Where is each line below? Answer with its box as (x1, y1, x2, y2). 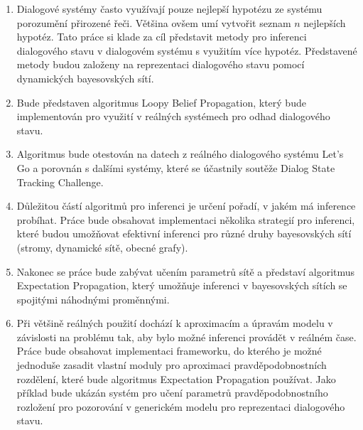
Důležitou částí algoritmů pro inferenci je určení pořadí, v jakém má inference (16, 198, 356, 213)
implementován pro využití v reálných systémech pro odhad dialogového (16, 109, 330, 124)
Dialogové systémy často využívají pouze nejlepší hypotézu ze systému (16, 1, 323, 16)
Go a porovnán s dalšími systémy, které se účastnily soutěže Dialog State (16, 160, 335, 175)
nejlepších (303, 15, 346, 30)
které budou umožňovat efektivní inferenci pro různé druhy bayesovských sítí (16, 226, 352, 241)
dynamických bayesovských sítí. (16, 70, 154, 85)
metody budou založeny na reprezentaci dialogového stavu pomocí (16, 57, 305, 72)
